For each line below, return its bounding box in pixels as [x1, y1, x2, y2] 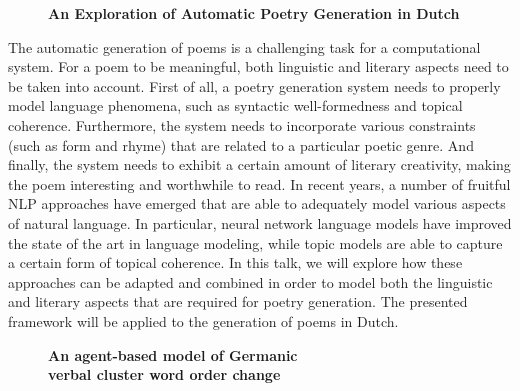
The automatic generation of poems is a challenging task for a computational [8, 36, 481, 57]
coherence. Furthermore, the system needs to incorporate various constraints [8, 114, 476, 135]
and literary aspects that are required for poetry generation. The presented [8, 291, 468, 312]
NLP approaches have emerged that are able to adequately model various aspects [8, 193, 506, 214]
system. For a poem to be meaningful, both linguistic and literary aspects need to [8, 56, 509, 77]
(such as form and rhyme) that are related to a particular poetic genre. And [8, 134, 474, 155]
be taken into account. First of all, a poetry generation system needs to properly [8, 75, 501, 96]
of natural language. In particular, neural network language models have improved [8, 212, 512, 233]
